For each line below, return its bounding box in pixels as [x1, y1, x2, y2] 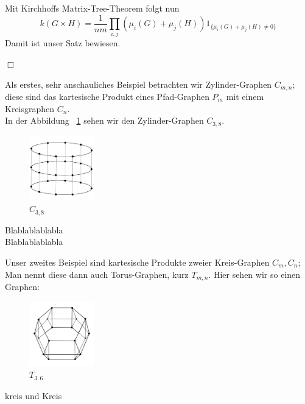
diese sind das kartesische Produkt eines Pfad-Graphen [5, 90, 209, 103]
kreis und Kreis [5, 389, 62, 402]
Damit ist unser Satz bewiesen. [5, 37, 121, 49]
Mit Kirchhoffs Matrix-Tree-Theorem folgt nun [5, 2, 180, 14]
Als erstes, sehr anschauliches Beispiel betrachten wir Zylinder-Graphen [5, 77, 272, 90]
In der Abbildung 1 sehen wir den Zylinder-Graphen [5, 114, 204, 127]
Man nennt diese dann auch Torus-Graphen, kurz [5, 268, 189, 280]
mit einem [226, 90, 264, 103]
